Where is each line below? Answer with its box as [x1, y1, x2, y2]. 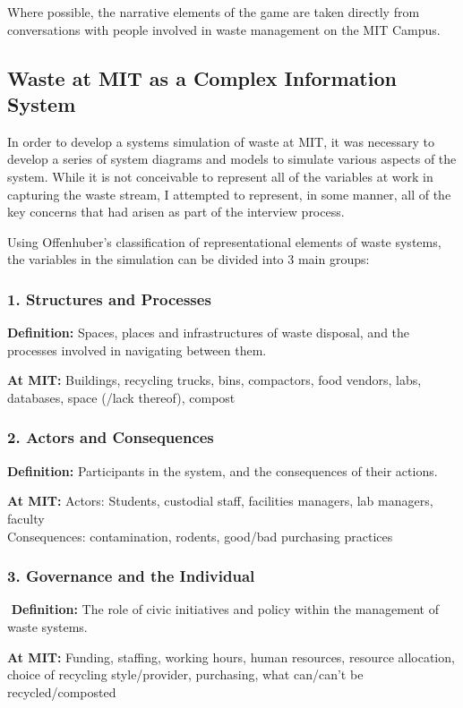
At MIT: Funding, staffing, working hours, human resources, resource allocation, [7, 647, 455, 666]
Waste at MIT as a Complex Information [7, 64, 397, 91]
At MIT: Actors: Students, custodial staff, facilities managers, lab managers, [7, 491, 433, 510]
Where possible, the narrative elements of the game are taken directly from [7, 3, 420, 21]
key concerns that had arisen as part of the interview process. [7, 202, 345, 221]
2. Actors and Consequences [7, 426, 214, 448]
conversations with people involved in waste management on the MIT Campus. [7, 20, 441, 38]
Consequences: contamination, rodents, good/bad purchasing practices [7, 526, 393, 545]
